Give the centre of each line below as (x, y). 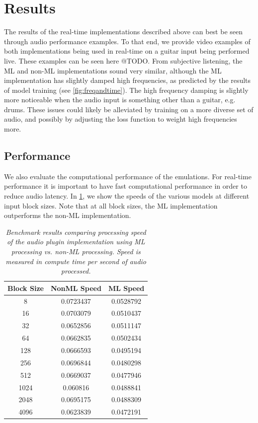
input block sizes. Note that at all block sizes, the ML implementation (111, 205)
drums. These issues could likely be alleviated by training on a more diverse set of (129, 109)
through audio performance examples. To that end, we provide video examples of (127, 41)
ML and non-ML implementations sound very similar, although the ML (113, 70)
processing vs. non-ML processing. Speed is (76, 251)
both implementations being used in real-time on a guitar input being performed (127, 51)
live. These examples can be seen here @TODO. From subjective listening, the (123, 60)
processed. (76, 271)
